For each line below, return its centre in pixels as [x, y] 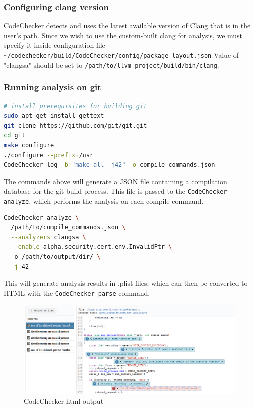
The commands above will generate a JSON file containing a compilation [116, 181]
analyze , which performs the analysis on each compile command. [104, 200]
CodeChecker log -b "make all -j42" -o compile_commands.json [110, 165]
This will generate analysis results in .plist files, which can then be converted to [126, 283]
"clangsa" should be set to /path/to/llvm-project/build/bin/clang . [112, 65]
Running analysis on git [53, 87]
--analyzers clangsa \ [49, 237]
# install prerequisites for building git [76, 106]
